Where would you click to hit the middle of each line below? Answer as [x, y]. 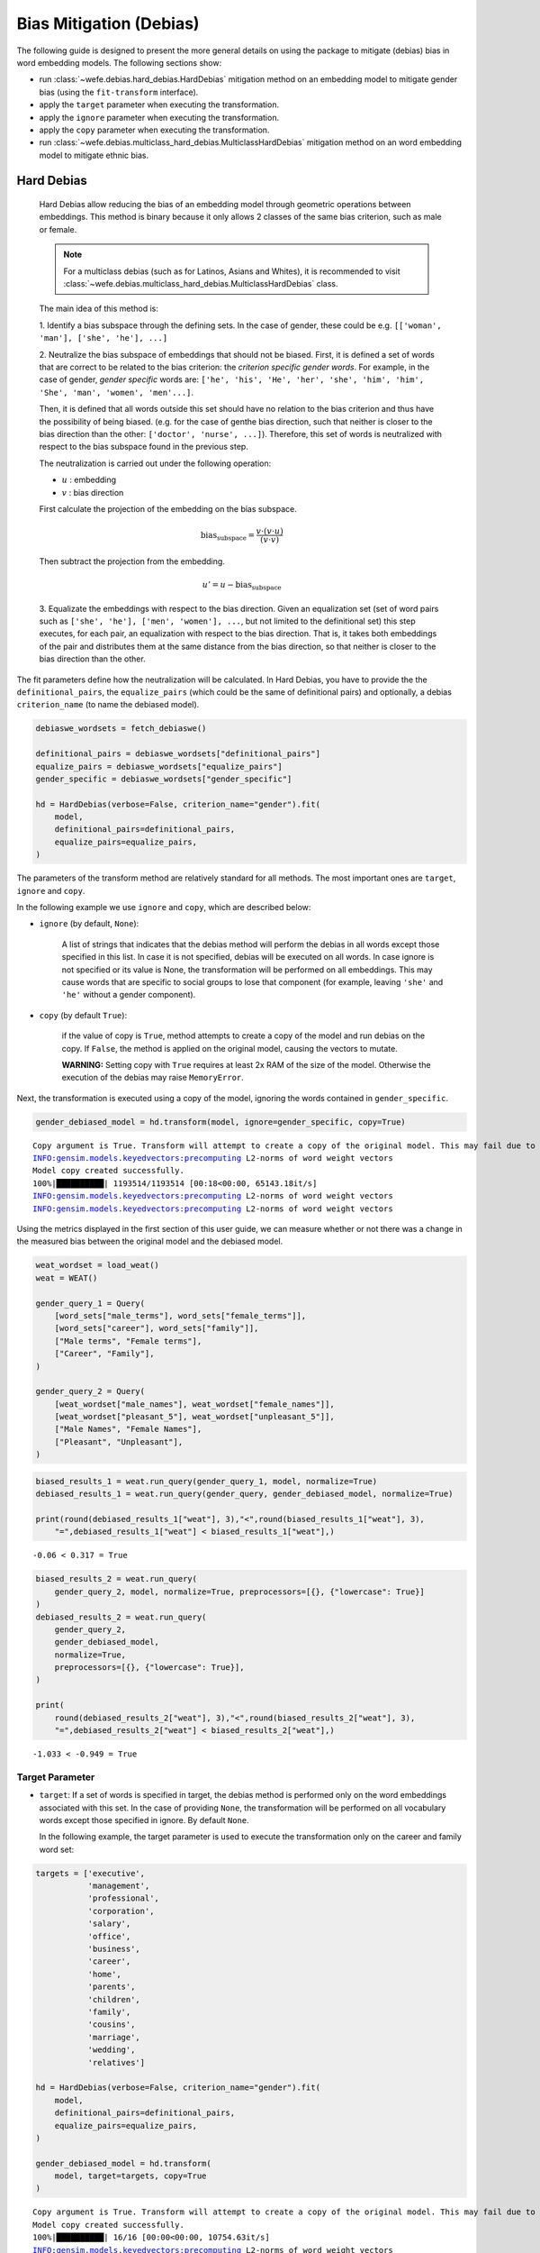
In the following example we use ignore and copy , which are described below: [164, 907]
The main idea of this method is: [99, 309]
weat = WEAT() [67, 1278]
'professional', [123, 1898]
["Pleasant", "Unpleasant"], [119, 1441]
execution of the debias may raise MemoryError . [153, 1078]
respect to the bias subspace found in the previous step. [144, 447]
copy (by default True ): [83, 1015]
